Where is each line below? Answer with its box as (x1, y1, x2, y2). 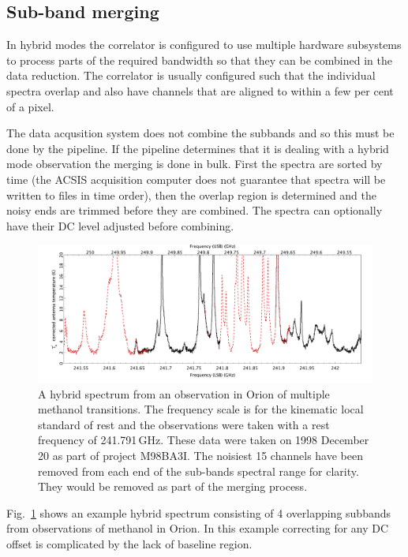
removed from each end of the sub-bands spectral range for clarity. (38, 462, 359, 479)
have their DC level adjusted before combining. (6, 217, 234, 234)
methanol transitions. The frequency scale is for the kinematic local (38, 401, 364, 417)
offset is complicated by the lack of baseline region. (6, 536, 253, 551)
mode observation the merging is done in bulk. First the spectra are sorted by (6, 155, 383, 172)
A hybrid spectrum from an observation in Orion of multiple (38, 385, 330, 402)
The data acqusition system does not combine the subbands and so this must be (6, 125, 395, 141)
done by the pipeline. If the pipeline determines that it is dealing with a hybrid (6, 140, 389, 156)
